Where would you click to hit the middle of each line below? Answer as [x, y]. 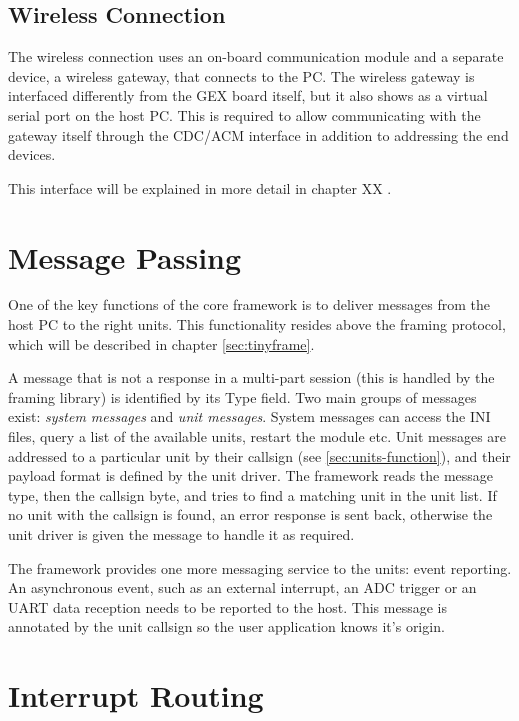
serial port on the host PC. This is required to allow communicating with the [244, 114]
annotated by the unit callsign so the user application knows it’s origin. [226, 626]
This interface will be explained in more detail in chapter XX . [200, 187]
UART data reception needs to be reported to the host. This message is [227, 606]
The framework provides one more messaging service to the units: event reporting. [260, 567]
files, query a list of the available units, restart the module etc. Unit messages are [257, 436]
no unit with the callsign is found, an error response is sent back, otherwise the [250, 514]
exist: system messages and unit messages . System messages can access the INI [249, 416]
